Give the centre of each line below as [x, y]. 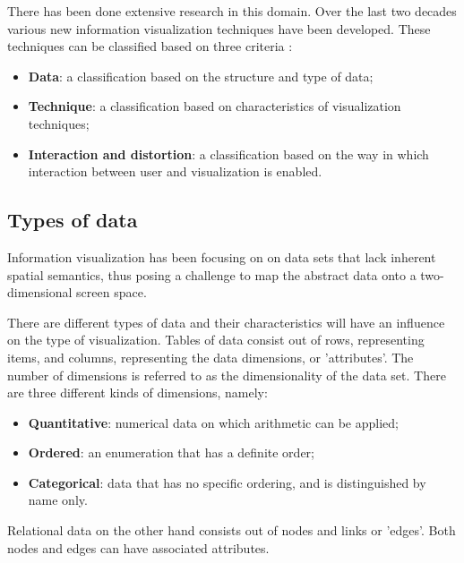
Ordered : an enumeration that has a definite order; [171, 452]
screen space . [112, 292]
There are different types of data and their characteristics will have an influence [226, 322]
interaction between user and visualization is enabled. [175, 171]
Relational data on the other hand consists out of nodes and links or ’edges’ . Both [232, 530]
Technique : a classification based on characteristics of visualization [215, 106]
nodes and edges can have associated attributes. [138, 547]
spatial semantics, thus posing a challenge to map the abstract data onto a [212, 274]
